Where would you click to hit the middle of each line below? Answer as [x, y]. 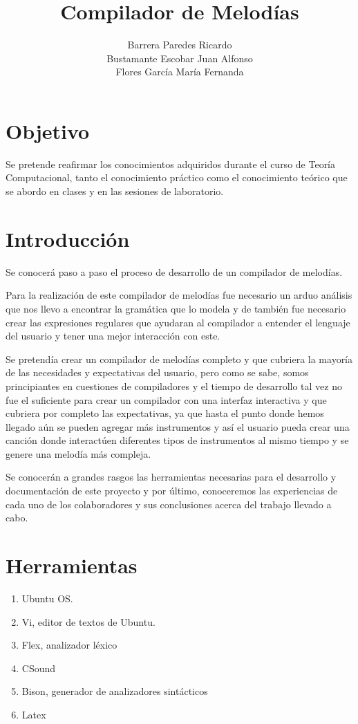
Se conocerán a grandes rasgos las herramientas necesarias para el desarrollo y [171, 477]
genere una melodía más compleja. [78, 453]
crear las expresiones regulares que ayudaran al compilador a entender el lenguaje [178, 322]
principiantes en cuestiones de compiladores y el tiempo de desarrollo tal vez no [174, 386]
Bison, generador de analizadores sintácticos [115, 691]
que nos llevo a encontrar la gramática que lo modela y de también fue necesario [176, 308]
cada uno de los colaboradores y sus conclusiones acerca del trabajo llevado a [169, 504]
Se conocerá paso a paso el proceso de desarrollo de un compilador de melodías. [174, 271]
